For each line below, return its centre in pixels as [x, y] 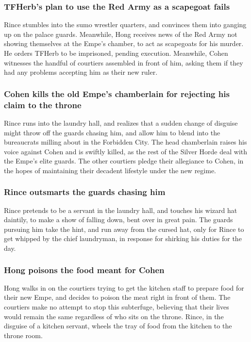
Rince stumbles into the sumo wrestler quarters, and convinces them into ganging [125, 24]
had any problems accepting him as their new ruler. [81, 72]
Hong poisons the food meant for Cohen [84, 269]
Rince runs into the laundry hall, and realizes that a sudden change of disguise [121, 122]
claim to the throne [43, 105]
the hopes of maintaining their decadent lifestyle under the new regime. [110, 170]
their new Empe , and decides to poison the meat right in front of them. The [117, 297]
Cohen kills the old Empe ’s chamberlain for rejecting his [117, 93]
